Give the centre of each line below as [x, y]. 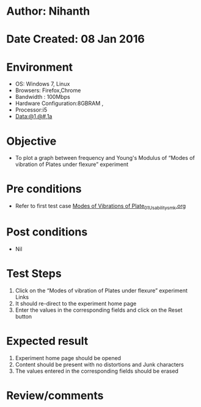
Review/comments [55, 395]
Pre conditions [44, 189]
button [24, 316]
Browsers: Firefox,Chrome [48, 90]
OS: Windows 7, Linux [42, 84]
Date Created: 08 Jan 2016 [75, 39]
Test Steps [34, 274]
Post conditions [47, 232]
